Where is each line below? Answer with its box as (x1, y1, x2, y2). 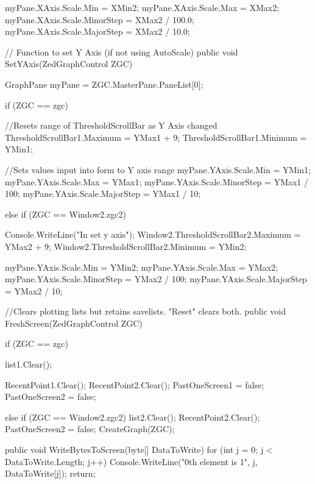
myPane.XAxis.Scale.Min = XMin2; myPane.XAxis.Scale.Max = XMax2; (5, 1, 280, 13)
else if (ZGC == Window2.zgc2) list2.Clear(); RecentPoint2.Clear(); (5, 410, 260, 423)
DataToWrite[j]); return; (5, 467, 96, 480)
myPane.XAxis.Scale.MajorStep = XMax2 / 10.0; (5, 25, 190, 38)
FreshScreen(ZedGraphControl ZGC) (5, 316, 143, 329)
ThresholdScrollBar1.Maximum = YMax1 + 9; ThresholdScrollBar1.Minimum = (5, 130, 307, 143)
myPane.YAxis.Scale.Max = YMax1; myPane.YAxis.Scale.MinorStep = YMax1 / (5, 175, 309, 188)
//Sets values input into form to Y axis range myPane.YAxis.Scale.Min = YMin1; (5, 163, 311, 176)
